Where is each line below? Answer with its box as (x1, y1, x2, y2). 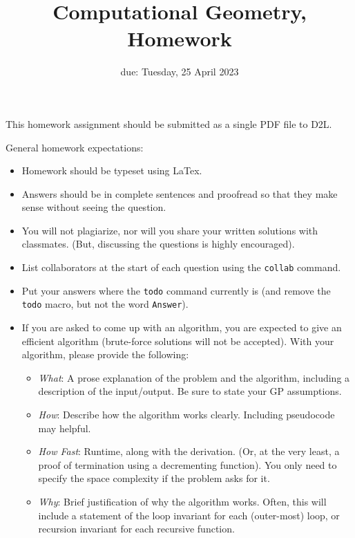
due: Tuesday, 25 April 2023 (120, 64, 239, 79)
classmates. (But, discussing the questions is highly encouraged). (21, 236, 295, 251)
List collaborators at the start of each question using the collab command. (21, 260, 341, 275)
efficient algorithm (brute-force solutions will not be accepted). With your (21, 333, 334, 348)
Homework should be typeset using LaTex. (21, 163, 202, 178)
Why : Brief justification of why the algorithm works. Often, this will (38, 494, 327, 508)
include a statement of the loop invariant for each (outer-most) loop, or (38, 508, 340, 522)
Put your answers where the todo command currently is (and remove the (21, 283, 331, 297)
